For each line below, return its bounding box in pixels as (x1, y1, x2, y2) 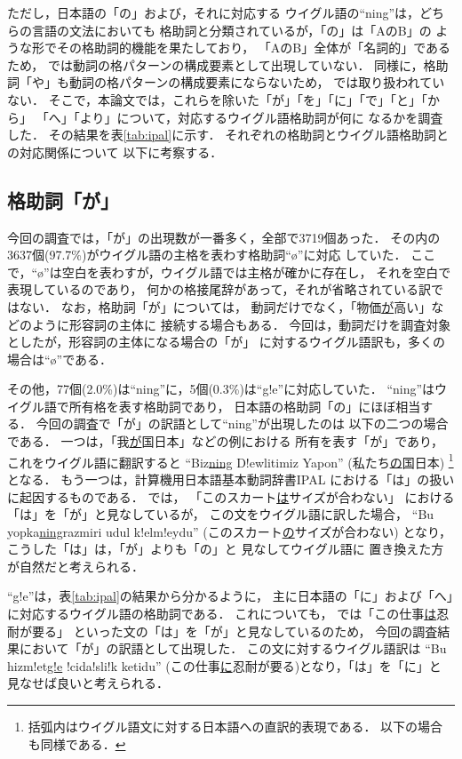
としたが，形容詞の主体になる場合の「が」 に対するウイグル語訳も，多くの (7, 332, 445, 351)
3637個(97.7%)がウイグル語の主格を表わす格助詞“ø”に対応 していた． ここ (7, 245, 436, 264)
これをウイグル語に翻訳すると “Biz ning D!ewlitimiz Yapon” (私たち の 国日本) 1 (7, 450, 454, 471)
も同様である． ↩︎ (28, 734, 126, 753)
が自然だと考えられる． (7, 556, 144, 575)
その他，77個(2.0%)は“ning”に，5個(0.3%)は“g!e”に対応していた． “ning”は (7, 379, 435, 398)
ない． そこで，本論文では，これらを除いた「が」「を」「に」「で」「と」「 (7, 90, 428, 108)
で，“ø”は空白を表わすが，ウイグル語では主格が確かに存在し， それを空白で (7, 262, 451, 281)
